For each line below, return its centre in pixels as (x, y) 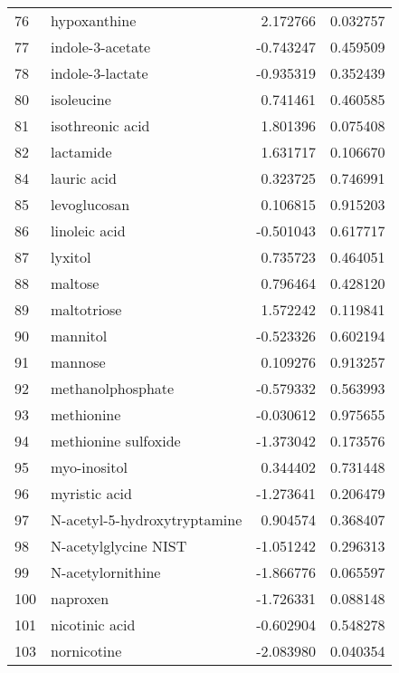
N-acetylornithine (106, 572)
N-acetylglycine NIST (119, 546)
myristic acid (91, 493)
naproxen (80, 598)
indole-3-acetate (101, 47)
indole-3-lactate (100, 73)
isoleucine (81, 99)
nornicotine (86, 651)
